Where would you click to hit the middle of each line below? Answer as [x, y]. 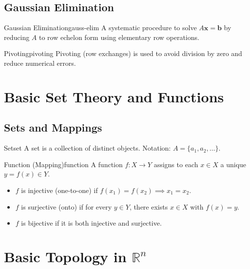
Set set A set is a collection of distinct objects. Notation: [87, 148]
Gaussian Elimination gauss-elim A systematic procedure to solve [100, 28]
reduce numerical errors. [40, 63]
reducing [17, 37]
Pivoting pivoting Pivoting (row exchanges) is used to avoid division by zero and [123, 53]
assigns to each [176, 164]
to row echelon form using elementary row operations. [119, 37]
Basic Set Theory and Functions [114, 96]
